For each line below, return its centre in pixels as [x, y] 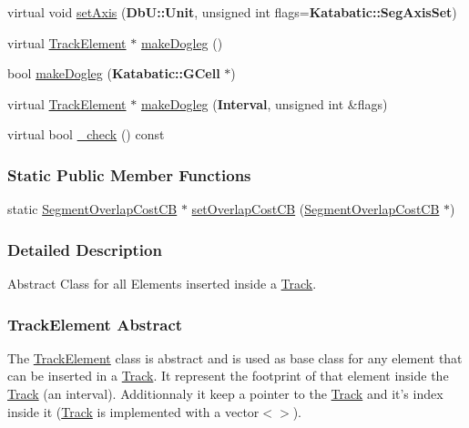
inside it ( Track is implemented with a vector [133, 411]
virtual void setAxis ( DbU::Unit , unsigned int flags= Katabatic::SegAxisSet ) [232, 12]
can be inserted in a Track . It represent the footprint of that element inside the [228, 376]
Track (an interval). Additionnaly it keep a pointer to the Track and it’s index [225, 393]
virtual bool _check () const [86, 134]
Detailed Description [85, 249]
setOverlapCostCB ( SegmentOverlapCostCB [316, 209]
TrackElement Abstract [95, 324]
